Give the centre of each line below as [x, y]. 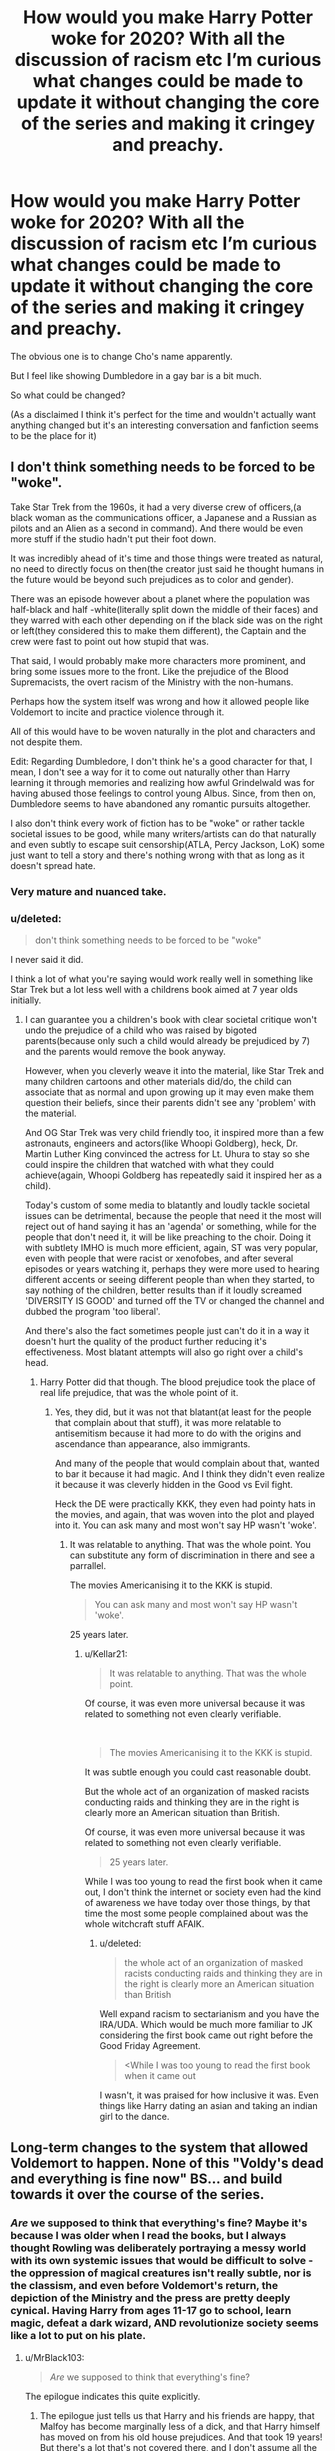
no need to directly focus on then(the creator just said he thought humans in [167, 568]
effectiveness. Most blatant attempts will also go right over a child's [163, 1352]
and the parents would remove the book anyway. [125, 1051]
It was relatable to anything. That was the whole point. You [190, 1544]
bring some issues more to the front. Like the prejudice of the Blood [149, 671]
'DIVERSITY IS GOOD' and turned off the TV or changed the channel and [174, 1300]
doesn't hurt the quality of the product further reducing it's [145, 1341]
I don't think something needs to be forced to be [163, 467]
